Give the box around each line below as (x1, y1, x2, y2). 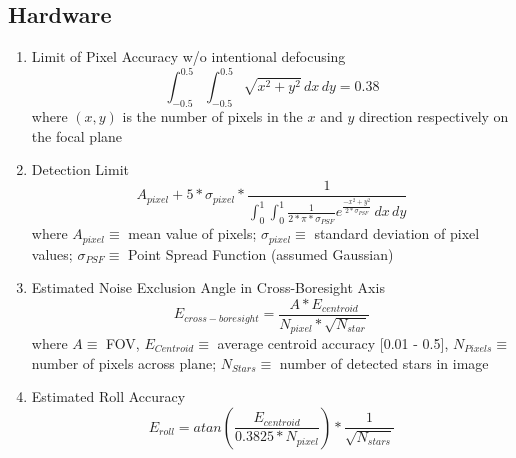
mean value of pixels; (128, 223, 257, 244)
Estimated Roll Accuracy (31, 386, 186, 407)
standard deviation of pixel (314, 223, 480, 244)
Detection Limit (31, 159, 130, 180)
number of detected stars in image (279, 352, 489, 373)
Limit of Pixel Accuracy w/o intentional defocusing (31, 46, 346, 67)
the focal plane (31, 125, 123, 146)
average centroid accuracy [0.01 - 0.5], (217, 332, 449, 353)
